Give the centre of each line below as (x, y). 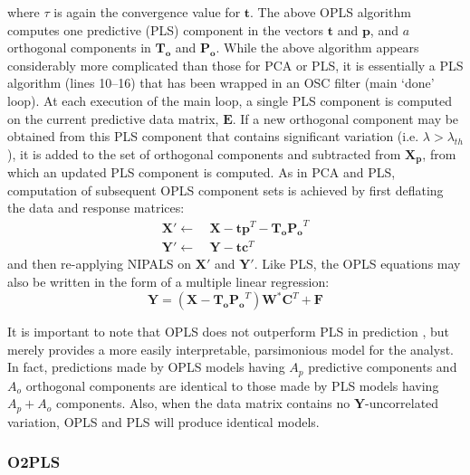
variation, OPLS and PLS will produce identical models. (163, 421)
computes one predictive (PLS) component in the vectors (166, 29)
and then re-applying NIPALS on (100, 264)
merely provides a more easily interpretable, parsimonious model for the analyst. (230, 349)
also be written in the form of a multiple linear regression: (168, 282)
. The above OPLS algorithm (331, 12)
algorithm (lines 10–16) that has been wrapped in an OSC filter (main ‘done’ (221, 83)
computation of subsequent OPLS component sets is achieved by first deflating (225, 190)
